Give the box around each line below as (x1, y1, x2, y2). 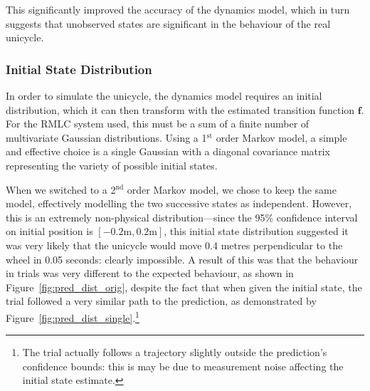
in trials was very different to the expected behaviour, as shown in (6, 266, 294, 281)
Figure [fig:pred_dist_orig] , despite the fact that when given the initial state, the (6, 279, 362, 294)
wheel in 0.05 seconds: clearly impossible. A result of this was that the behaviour (6, 251, 359, 266)
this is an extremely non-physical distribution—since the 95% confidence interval (6, 209, 358, 224)
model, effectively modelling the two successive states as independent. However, (6, 196, 352, 211)
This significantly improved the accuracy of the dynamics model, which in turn (6, 2, 350, 16)
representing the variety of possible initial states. (6, 157, 218, 172)
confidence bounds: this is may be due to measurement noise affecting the (22, 358, 344, 373)
